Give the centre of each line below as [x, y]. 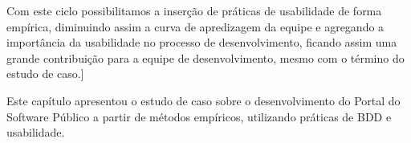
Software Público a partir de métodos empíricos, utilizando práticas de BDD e [199, 116]
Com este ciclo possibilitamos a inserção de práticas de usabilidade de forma [194, 10]
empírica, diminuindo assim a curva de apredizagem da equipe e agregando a [195, 26]
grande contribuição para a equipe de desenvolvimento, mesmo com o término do [205, 57]
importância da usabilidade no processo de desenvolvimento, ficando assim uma [202, 42]
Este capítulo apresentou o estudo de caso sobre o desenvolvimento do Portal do [203, 100]
